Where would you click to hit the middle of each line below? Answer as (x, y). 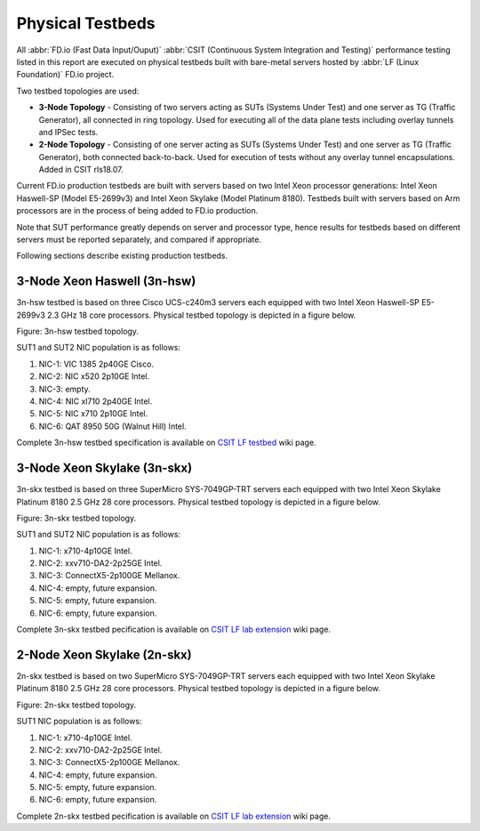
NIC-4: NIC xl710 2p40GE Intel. (96, 401)
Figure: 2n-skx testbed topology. (76, 705)
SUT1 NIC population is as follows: (79, 722)
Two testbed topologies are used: (78, 91)
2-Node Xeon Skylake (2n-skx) (104, 654)
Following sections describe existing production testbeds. (122, 256)
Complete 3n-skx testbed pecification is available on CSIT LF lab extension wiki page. (174, 629)
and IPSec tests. (68, 132)
